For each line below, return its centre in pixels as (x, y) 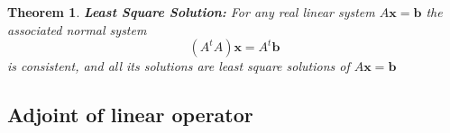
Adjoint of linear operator (130, 115)
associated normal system (77, 29)
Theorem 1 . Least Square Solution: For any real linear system (191, 12)
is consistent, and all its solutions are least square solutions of (179, 66)
